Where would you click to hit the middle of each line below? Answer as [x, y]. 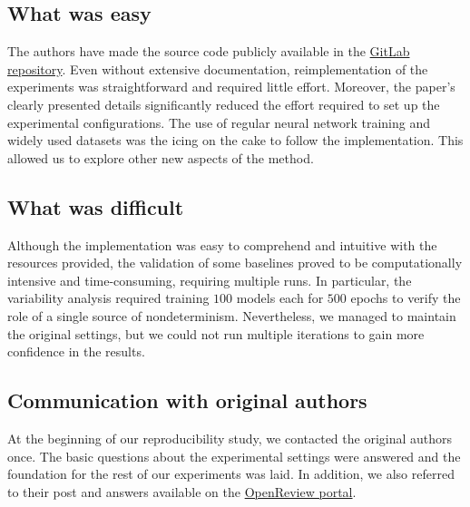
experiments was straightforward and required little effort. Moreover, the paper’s [231, 87]
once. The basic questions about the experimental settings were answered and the [234, 456]
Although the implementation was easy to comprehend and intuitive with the [222, 244]
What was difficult [96, 206]
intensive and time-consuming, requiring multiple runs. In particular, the [210, 280]
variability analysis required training [108, 298]
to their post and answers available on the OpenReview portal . [182, 491]
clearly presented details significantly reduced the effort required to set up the [224, 104]
